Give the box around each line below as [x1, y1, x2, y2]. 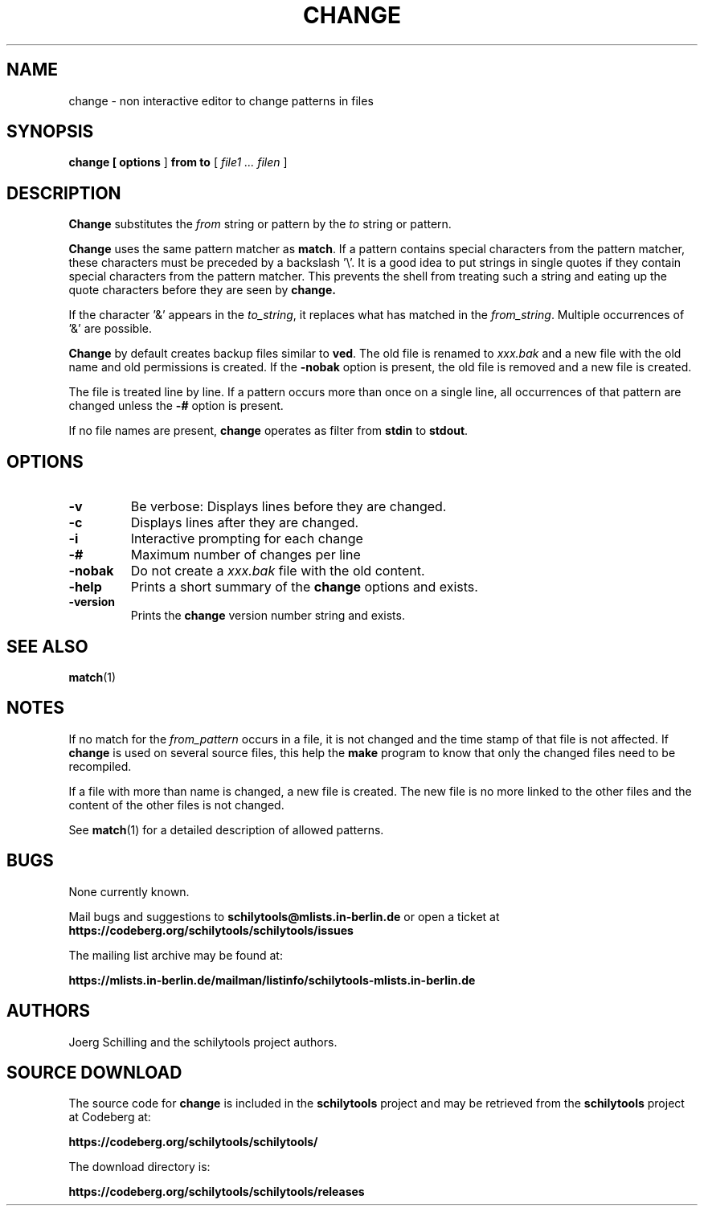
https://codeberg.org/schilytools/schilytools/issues [68, 923, 354, 937]
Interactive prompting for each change [130, 530, 363, 547]
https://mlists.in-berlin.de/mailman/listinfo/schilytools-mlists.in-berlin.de [68, 972, 476, 987]
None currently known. [68, 884, 190, 899]
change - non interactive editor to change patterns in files [68, 93, 374, 108]
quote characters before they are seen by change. [68, 283, 336, 297]
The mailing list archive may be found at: [68, 948, 283, 962]
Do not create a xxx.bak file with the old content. [130, 563, 425, 579]
